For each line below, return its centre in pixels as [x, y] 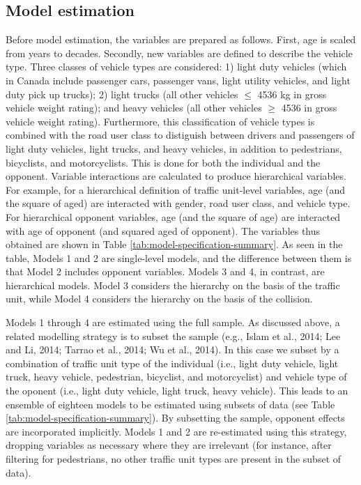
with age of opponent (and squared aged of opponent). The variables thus [163, 230]
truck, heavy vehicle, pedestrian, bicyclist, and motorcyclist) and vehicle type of [176, 377]
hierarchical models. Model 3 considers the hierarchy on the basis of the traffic [173, 285]
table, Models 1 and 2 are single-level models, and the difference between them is [179, 257]
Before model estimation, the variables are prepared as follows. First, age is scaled [181, 39]
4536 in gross [309, 108]
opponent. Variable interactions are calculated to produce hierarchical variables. [176, 176]
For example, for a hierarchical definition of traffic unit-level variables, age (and [176, 189]
